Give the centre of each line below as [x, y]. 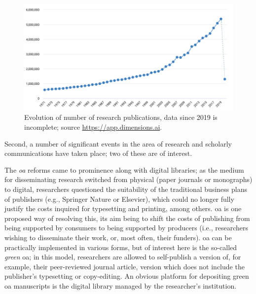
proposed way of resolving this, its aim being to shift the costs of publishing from [127, 218]
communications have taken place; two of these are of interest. [98, 153]
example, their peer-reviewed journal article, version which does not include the [125, 266]
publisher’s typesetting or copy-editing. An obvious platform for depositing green [127, 276]
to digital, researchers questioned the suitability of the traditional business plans [126, 189]
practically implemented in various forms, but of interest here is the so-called [121, 247]
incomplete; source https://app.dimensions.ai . [93, 127]
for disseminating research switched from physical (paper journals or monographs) [128, 179]
